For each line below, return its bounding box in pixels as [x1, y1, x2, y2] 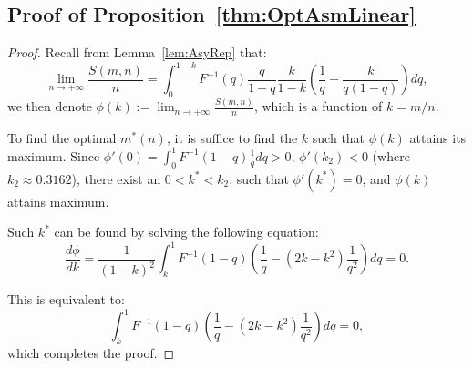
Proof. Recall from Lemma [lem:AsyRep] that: [7, 43, 267, 62]
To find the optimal [7, 128, 117, 147]
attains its [409, 128, 467, 147]
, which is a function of [253, 97, 383, 116]
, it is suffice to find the [166, 128, 298, 147]
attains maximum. [7, 191, 109, 210]
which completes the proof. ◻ [7, 343, 175, 363]
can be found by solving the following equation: [54, 222, 319, 241]
